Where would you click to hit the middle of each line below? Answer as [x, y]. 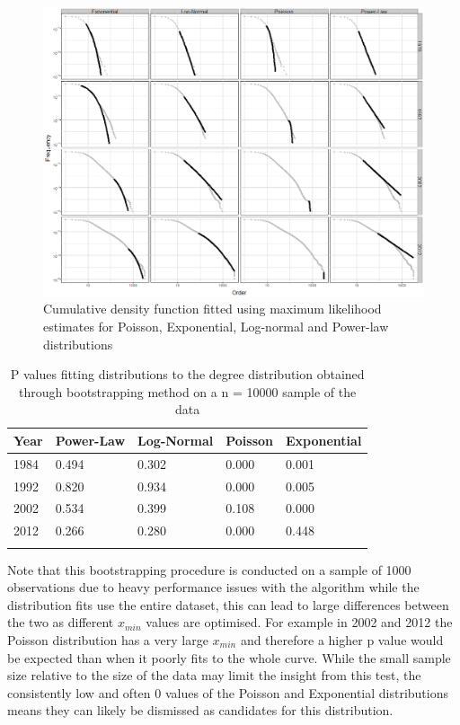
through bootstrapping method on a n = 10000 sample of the [188, 391]
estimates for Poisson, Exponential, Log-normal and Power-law [216, 326]
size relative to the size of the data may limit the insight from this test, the [214, 675]
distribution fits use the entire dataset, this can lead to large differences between [228, 604]
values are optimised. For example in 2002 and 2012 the [299, 622]
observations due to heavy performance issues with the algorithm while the [213, 587]
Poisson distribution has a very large [108, 639]
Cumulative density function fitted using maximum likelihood [212, 309]
